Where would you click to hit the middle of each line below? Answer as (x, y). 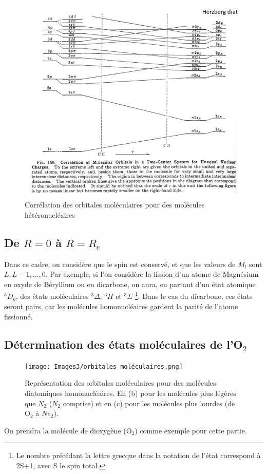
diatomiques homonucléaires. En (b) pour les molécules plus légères (130, 393)
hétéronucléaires (50, 214)
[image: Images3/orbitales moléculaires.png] (104, 366)
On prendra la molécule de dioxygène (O (68, 430)
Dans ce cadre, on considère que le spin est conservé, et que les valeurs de (120, 264)
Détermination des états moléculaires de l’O (123, 344)
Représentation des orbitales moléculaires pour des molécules (120, 383)
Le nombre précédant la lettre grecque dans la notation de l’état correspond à (138, 455)
